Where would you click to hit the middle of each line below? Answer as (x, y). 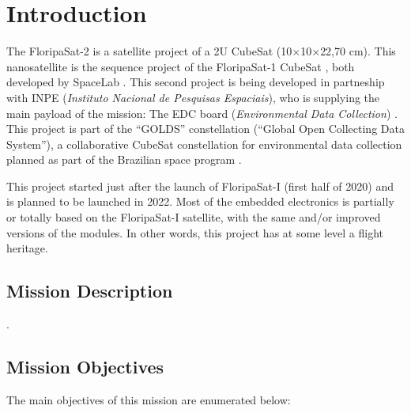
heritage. (27, 248)
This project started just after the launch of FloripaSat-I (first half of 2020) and (200, 186)
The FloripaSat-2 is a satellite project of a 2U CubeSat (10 (149, 51)
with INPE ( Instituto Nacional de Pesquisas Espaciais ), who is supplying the (193, 97)
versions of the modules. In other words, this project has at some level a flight (195, 232)
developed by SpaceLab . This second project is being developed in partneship (196, 82)
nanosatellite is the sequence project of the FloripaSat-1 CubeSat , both (181, 66)
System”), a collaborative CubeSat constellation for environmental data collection (204, 144)
